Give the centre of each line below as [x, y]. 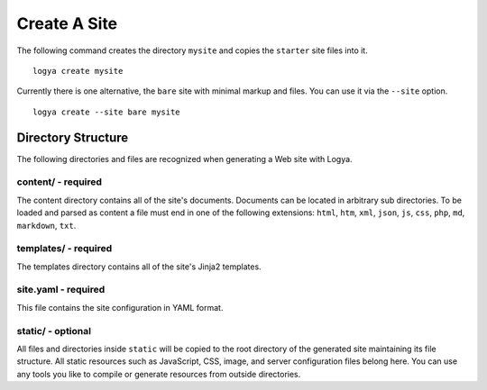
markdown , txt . [46, 225]
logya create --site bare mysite [106, 112]
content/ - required [60, 182]
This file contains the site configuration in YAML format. [120, 307]
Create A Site [67, 23]
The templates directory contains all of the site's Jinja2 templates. [139, 267]
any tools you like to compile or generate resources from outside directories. [159, 374]
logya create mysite [78, 71]
